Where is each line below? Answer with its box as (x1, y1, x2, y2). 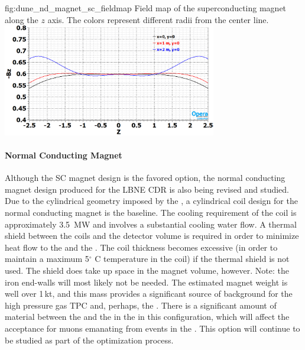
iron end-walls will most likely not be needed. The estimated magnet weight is (5, 276, 288, 288)
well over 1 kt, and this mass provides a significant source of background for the (5, 287, 293, 300)
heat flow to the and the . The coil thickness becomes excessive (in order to (5, 241, 278, 253)
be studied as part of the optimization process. (5, 333, 174, 346)
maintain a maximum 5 (5, 252, 89, 265)
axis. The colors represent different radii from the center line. (47, 13, 269, 25)
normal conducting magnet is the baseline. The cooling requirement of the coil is (5, 206, 297, 219)
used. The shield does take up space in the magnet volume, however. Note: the (5, 264, 289, 277)
